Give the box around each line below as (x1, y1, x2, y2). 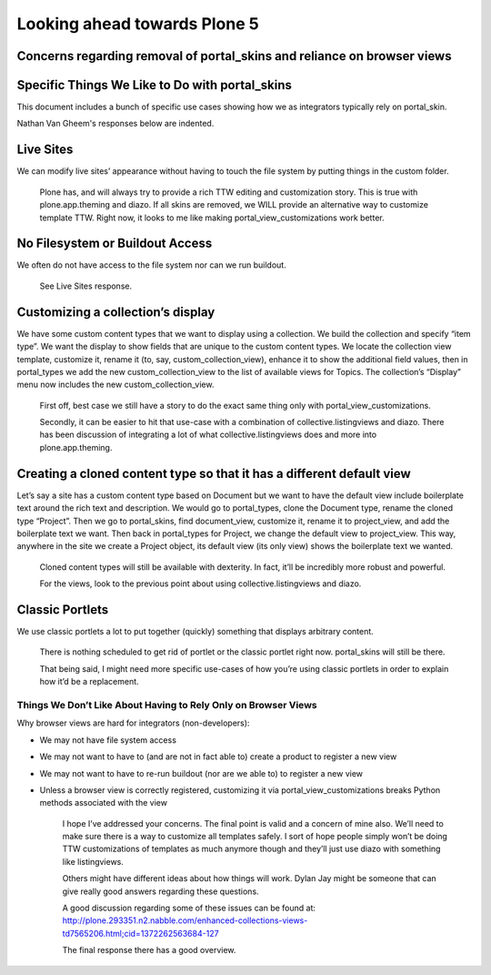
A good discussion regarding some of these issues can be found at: (62, 902, 316, 914)
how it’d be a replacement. (39, 676, 140, 687)
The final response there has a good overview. (62, 945, 236, 956)
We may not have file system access (39, 734, 177, 746)
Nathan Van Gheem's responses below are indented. (16, 118, 215, 129)
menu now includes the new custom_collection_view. (16, 379, 215, 391)
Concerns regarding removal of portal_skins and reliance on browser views (16, 48, 452, 64)
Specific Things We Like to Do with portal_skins (16, 77, 293, 93)
